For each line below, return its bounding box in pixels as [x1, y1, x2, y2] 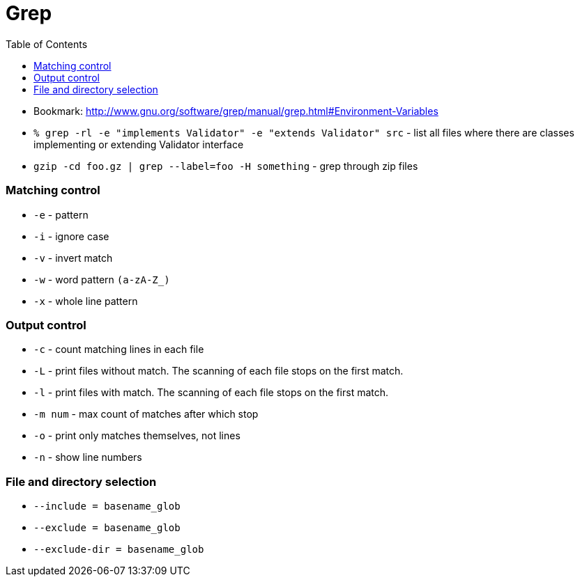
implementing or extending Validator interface [33, 138, 244, 150]
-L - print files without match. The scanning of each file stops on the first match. [33, 365, 404, 377]
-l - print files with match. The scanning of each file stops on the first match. [33, 386, 389, 399]
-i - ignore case [33, 230, 109, 242]
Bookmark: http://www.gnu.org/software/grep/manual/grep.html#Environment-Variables [33, 104, 438, 117]
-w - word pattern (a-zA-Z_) [33, 273, 170, 285]
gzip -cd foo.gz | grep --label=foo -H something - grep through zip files [33, 159, 418, 172]
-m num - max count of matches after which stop [33, 408, 259, 420]
